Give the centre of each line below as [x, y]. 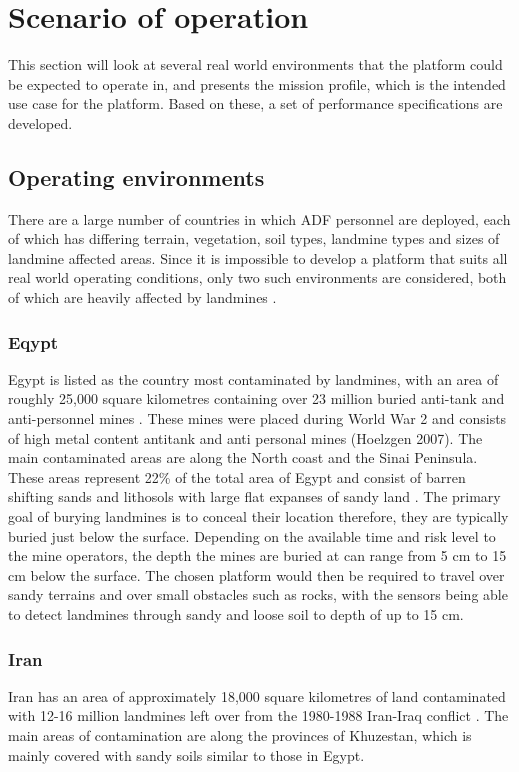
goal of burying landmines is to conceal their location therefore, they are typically [258, 516]
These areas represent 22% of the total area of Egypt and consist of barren [237, 476]
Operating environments [136, 176]
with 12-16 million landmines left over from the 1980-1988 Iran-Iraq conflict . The [258, 715]
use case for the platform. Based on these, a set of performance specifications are [255, 103]
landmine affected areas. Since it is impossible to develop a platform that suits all [258, 257]
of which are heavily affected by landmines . [142, 297]
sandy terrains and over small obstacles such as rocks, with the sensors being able [258, 594]
